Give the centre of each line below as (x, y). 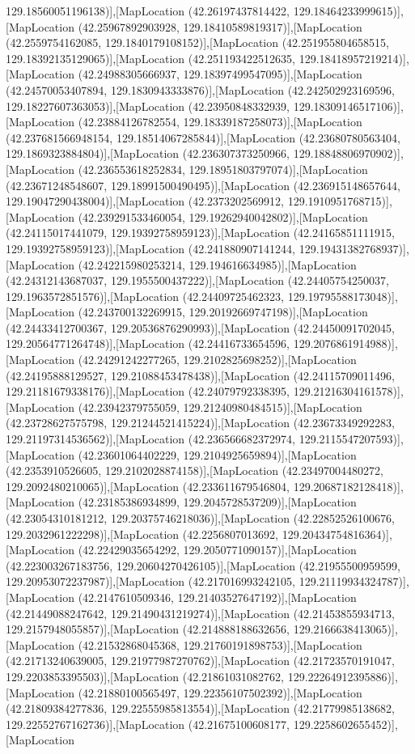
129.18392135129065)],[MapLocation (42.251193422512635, (151, 58)
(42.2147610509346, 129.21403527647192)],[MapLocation (217, 597)
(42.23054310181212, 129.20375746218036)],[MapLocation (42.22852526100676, (200, 518)
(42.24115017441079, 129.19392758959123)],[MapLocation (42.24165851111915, (200, 233)
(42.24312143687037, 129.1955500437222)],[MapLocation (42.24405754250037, (197, 280)
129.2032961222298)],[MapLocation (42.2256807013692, (142, 534)
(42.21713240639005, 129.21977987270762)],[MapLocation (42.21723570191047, (200, 661)
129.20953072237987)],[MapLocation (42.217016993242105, (151, 581)
